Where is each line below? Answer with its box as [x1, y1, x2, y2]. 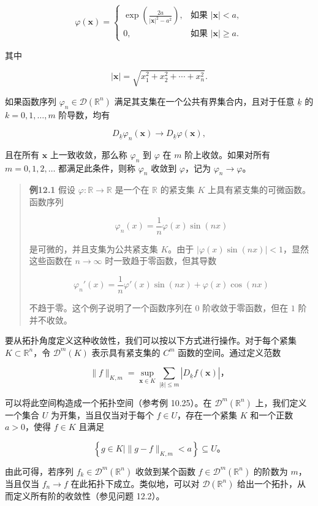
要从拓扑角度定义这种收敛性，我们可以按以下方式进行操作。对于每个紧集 [5, 334, 297, 347]
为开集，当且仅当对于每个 [50, 408, 154, 421]
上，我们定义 [255, 396, 307, 409]
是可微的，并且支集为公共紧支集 [29, 242, 158, 255]
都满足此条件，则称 [58, 161, 136, 174]
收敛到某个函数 [135, 464, 195, 477]
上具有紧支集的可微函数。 [207, 183, 311, 196]
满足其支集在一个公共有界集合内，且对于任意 [114, 94, 295, 107]
